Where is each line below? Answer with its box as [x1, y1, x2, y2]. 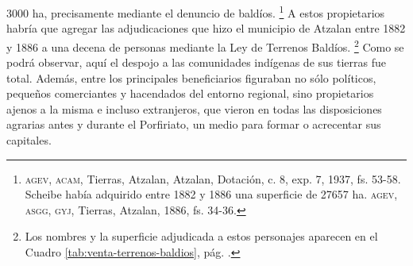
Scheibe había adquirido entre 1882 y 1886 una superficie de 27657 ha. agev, [25, 186, 398, 202]
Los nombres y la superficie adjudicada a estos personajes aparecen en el [25, 228, 378, 245]
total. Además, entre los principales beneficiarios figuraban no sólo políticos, [6, 69, 376, 86]
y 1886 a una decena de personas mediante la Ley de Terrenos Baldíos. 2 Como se [6, 36, 404, 55]
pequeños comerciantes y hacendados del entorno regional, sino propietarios [6, 85, 374, 102]
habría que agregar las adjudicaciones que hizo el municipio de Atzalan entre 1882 [6, 20, 406, 37]
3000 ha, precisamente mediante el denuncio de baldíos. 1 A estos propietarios [6, 2, 385, 21]
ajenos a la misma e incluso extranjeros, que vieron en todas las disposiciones [6, 100, 382, 117]
